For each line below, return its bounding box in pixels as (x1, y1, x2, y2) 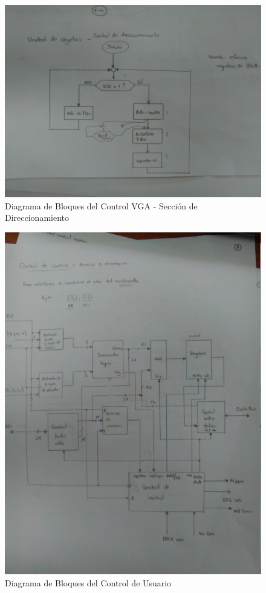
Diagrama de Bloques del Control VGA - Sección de (5, 199, 198, 212)
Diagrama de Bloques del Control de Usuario (5, 576, 172, 589)
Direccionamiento (5, 211, 70, 224)
